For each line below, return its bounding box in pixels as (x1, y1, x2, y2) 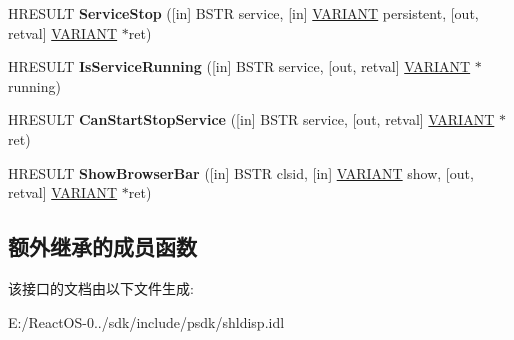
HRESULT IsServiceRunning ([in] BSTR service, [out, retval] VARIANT (8, 56, 471, 77)
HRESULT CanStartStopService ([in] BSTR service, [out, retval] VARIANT (8, 109, 495, 130)
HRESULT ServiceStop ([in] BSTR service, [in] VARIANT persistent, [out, (8, 3, 479, 23)
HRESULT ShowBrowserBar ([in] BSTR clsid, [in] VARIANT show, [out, (8, 162, 474, 183)
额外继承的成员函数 (8, 231, 197, 262)
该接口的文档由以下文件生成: (8, 277, 194, 298)
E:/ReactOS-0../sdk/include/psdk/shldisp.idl (8, 311, 285, 332)
